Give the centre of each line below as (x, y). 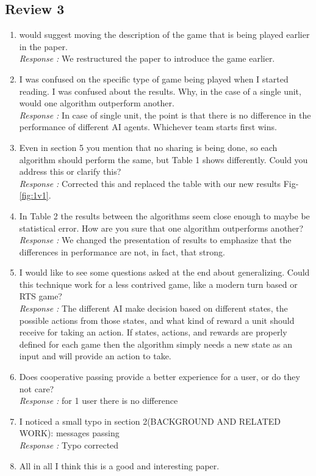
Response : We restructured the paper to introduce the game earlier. (147, 58)
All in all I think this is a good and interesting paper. (119, 465)
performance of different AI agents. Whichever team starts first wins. (148, 127)
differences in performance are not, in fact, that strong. (122, 251)
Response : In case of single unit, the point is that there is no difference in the (165, 115)
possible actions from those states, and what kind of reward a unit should (157, 320)
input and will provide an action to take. (95, 356)
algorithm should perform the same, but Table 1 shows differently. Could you (163, 159)
